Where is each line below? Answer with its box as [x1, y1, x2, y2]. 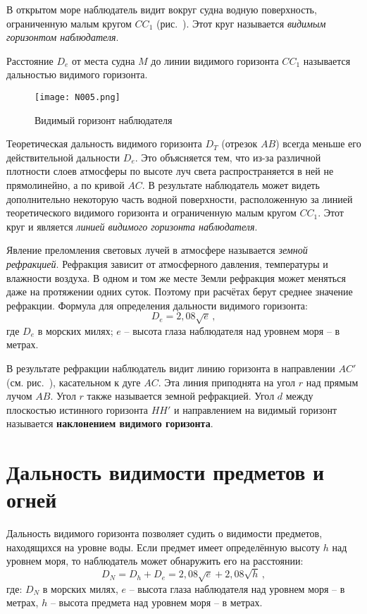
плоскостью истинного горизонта [6, 402, 149, 417]
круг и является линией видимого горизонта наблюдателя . [6, 219, 258, 233]
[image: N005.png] [35, 92, 120, 102]
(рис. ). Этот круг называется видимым [156, 16, 326, 30]
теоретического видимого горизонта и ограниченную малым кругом [6, 205, 297, 220]
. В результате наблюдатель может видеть [142, 178, 320, 192]
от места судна [72, 53, 135, 68]
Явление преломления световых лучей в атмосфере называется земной [6, 242, 308, 257]
